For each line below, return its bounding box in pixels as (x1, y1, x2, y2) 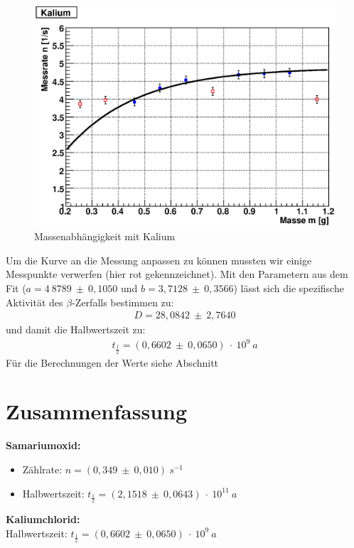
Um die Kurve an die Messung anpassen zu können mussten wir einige (6, 252, 312, 267)
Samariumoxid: (6, 438, 81, 453)
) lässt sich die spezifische (233, 280, 344, 295)
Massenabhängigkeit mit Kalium (34, 229, 176, 244)
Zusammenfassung (6, 397, 188, 426)
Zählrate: (22, 462, 63, 476)
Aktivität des (6, 294, 63, 309)
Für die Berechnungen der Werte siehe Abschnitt (6, 355, 219, 370)
